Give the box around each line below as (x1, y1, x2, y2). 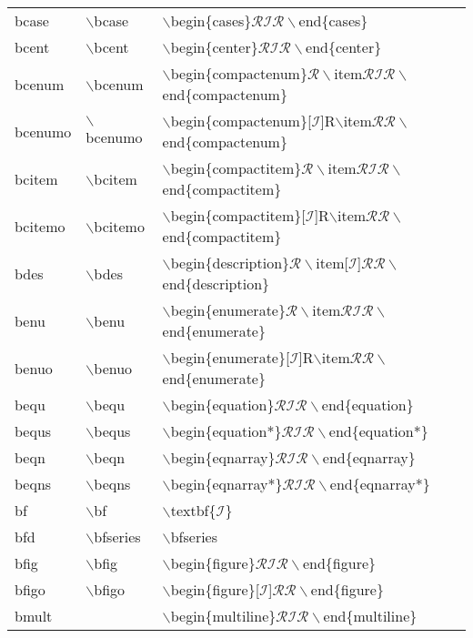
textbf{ (170, 500, 216, 521)
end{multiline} (323, 605, 418, 626)
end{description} (162, 273, 270, 294)
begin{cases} (170, 10, 252, 31)
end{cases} (298, 10, 368, 31)
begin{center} (170, 36, 258, 57)
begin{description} (170, 252, 290, 273)
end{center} (306, 36, 382, 57)
